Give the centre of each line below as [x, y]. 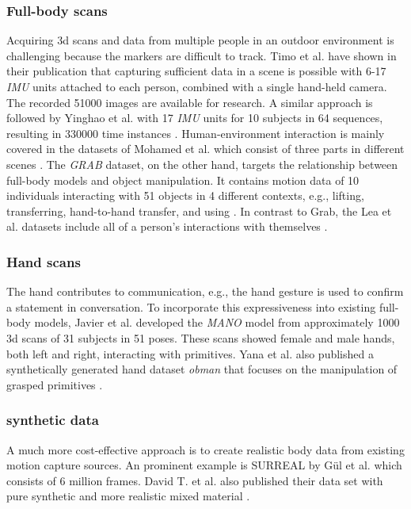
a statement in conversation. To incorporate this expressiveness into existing [191, 306]
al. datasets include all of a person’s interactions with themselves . [167, 226]
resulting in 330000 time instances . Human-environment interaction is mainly [196, 133]
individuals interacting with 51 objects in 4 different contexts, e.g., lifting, [185, 195]
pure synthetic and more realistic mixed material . [128, 496]
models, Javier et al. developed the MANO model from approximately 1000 [217, 322]
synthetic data [53, 420]
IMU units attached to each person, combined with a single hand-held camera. [197, 86]
